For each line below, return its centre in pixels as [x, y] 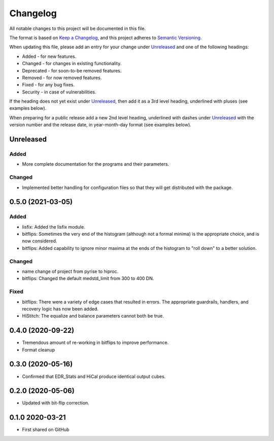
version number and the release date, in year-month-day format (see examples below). [100, 125]
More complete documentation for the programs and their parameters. [96, 164]
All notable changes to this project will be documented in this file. [78, 28]
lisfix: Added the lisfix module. [54, 227]
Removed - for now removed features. [62, 77]
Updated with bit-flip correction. [56, 403]
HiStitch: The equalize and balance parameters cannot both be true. [93, 316]
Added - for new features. [49, 56]
